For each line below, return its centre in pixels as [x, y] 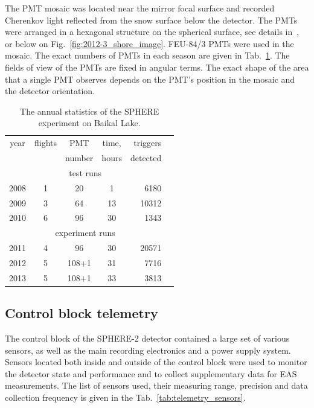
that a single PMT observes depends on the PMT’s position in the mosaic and [150, 79]
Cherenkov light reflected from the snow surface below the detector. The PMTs [151, 20]
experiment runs [85, 233]
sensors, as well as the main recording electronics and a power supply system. [148, 350]
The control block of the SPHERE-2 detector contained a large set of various [147, 338]
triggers [148, 143]
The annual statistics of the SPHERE [90, 111]
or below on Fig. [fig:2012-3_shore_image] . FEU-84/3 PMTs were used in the [149, 43]
